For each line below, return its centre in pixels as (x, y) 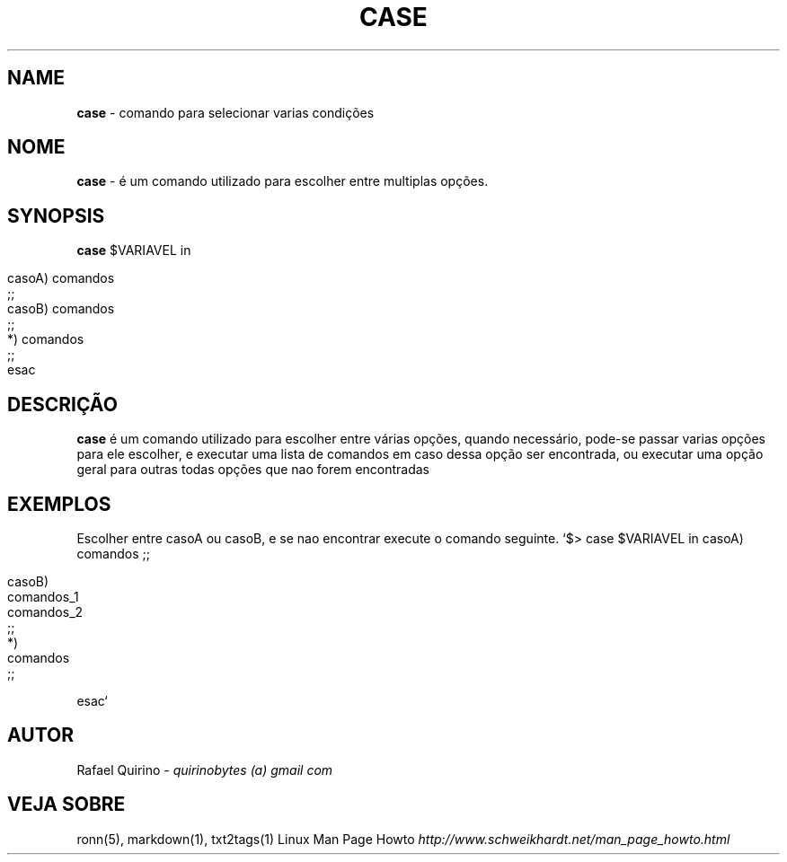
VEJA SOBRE (66, 805)
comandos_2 (45, 611)
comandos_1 (43, 596)
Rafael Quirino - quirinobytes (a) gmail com (205, 770)
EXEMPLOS (59, 504)
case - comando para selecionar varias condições (225, 112)
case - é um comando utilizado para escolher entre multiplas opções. (283, 181)
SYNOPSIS (56, 215)
